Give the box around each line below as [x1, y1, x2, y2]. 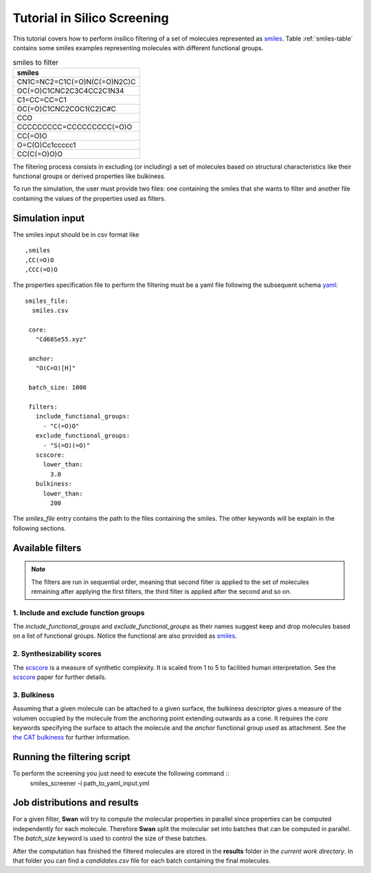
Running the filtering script [12, 751, 131, 763]
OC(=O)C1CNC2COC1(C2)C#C [16, 104, 117, 114]
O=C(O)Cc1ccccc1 [16, 140, 76, 149]
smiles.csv [32, 307, 69, 314]
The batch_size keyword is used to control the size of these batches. [12, 834, 207, 843]
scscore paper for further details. [12, 673, 106, 681]
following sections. [12, 524, 67, 532]
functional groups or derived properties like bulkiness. [12, 172, 166, 180]
